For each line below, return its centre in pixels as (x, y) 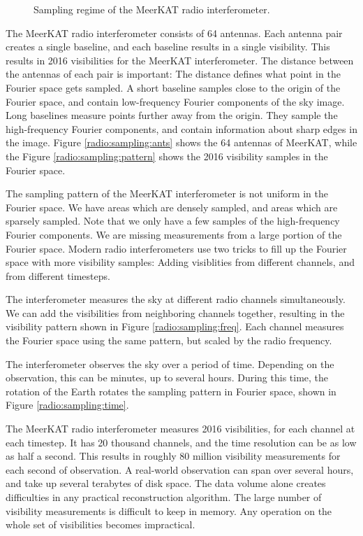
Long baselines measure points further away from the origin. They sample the (172, 115)
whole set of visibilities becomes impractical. (101, 524)
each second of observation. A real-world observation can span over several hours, (180, 469)
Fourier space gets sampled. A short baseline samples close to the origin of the (173, 87)
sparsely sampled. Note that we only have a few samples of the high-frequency (173, 221)
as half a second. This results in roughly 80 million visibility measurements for (173, 456)
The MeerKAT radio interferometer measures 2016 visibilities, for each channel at (180, 429)
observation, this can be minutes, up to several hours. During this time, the (167, 378)
